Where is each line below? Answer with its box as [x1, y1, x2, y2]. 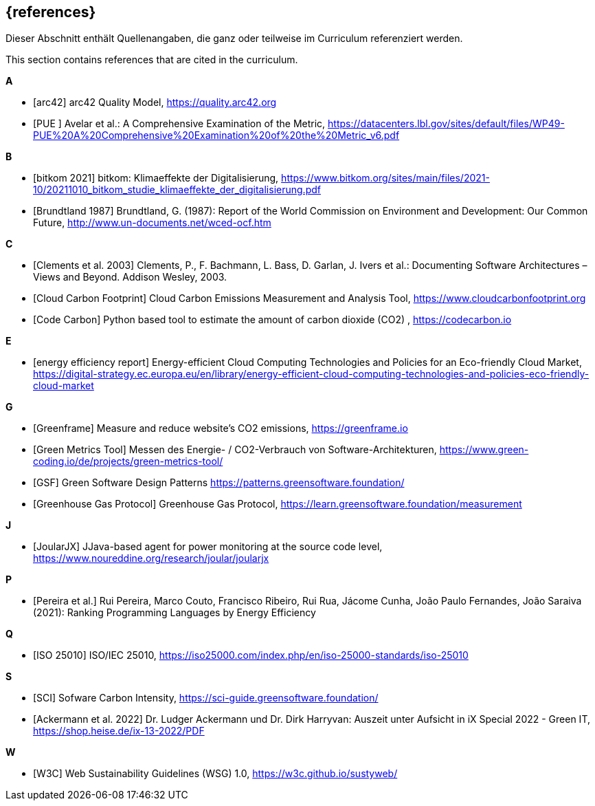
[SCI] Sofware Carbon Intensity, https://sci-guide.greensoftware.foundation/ [33, 692, 379, 704]
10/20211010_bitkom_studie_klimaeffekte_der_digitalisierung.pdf [33, 184, 321, 196]
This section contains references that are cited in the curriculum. [5, 54, 298, 66]
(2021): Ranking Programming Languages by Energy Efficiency [33, 607, 316, 619]
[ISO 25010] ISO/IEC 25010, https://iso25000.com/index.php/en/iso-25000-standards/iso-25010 [33, 649, 469, 662]
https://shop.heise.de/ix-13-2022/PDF [33, 725, 205, 737]
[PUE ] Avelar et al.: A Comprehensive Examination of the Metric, [33, 118, 326, 130]
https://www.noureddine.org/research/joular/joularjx [33, 552, 269, 565]
